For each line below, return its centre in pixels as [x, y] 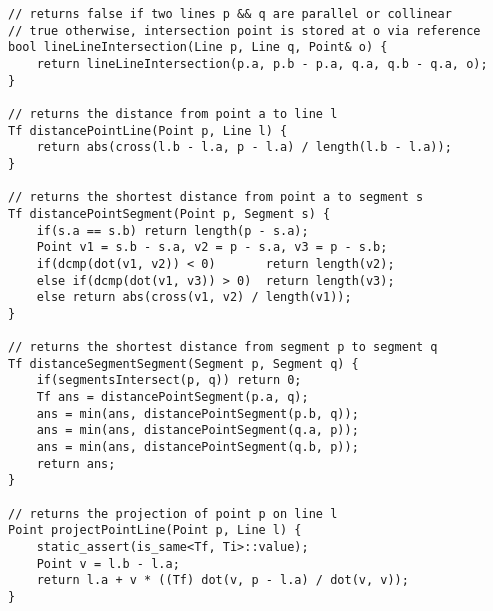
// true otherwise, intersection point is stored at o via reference [244, 30]
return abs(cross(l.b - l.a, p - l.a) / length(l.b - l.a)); [244, 147]
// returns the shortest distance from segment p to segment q [223, 347]
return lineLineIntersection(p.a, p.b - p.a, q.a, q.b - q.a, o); [262, 63]
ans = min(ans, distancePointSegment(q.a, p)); [197, 430]
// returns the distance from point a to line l [173, 113]
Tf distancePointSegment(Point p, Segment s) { [169, 213]
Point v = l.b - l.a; [108, 563]
